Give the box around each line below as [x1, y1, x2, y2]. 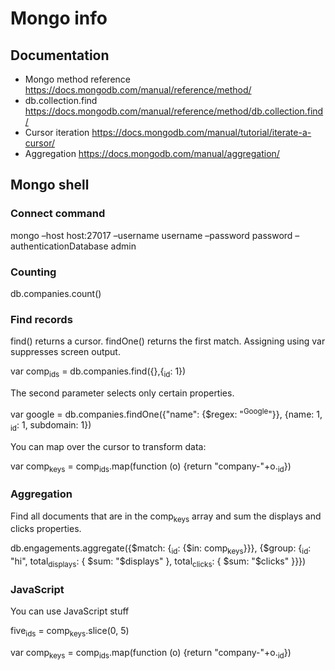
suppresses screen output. [10, 346, 121, 358]
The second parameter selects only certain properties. [10, 387, 235, 399]
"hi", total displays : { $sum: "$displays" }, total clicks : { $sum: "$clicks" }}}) [10, 555, 307, 570]
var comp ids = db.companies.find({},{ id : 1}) [10, 365, 187, 380]
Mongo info [10, 7, 108, 30]
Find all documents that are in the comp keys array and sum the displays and [10, 510, 322, 524]
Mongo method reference [24, 73, 131, 85]
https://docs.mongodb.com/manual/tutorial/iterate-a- [91, 127, 312, 138]
